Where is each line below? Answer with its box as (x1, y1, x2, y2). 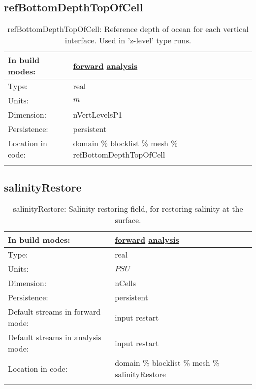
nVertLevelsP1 (73, 109, 123, 121)
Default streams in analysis (8, 331, 101, 343)
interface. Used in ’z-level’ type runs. (64, 34, 192, 46)
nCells (115, 277, 136, 289)
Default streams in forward (8, 306, 101, 318)
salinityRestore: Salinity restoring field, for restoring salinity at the (13, 203, 243, 215)
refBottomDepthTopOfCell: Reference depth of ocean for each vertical (7, 23, 249, 35)
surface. (115, 214, 141, 226)
